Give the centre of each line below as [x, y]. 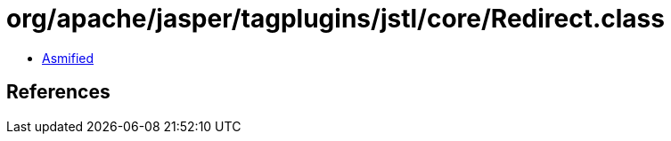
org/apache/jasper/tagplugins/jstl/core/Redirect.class [335, 19]
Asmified [68, 58]
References [58, 92]
